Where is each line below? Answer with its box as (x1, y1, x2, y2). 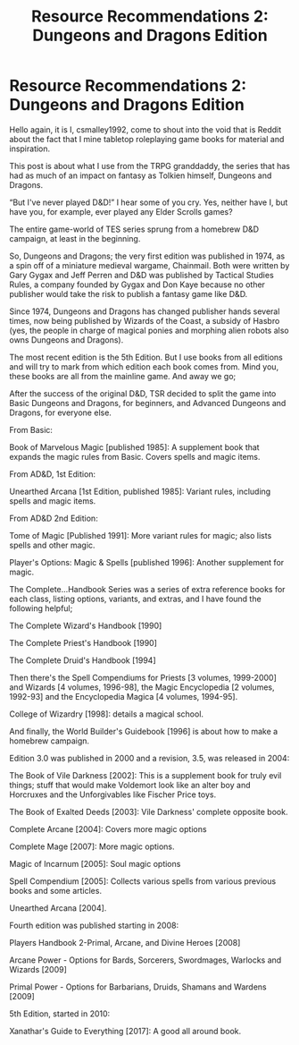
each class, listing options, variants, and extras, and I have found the (9, 593, 262, 604)
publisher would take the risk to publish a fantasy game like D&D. (9, 288, 248, 299)
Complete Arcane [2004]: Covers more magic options (9, 823, 207, 834)
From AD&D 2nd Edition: (9, 513, 98, 523)
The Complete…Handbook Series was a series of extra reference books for (9, 583, 286, 594)
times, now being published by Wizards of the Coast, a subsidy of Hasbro (9, 315, 280, 326)
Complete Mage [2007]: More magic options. (9, 841, 176, 852)
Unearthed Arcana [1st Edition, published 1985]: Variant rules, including (9, 486, 271, 497)
